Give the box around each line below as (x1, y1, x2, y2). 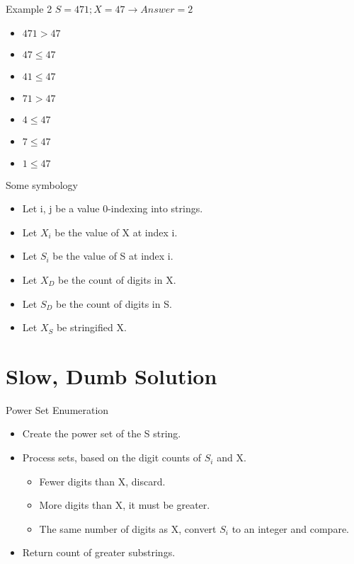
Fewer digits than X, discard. (39, 473, 166, 488)
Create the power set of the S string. (22, 426, 181, 441)
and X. (217, 450, 246, 465)
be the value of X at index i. (55, 224, 178, 239)
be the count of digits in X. (58, 272, 176, 287)
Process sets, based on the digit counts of (22, 450, 202, 465)
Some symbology (6, 177, 78, 192)
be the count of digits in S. (56, 296, 172, 311)
